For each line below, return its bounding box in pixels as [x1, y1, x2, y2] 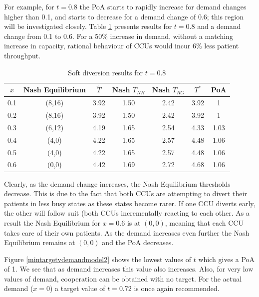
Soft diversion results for [68, 67, 143, 77]
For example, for [4, 1, 54, 11]
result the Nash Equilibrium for [4, 217, 101, 228]
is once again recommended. [134, 283, 220, 294]
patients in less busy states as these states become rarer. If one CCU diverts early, [4, 198, 256, 208]
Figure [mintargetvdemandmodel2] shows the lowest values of [4, 254, 192, 264]
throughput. [4, 50, 41, 60]
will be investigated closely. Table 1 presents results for [4, 21, 172, 31]
